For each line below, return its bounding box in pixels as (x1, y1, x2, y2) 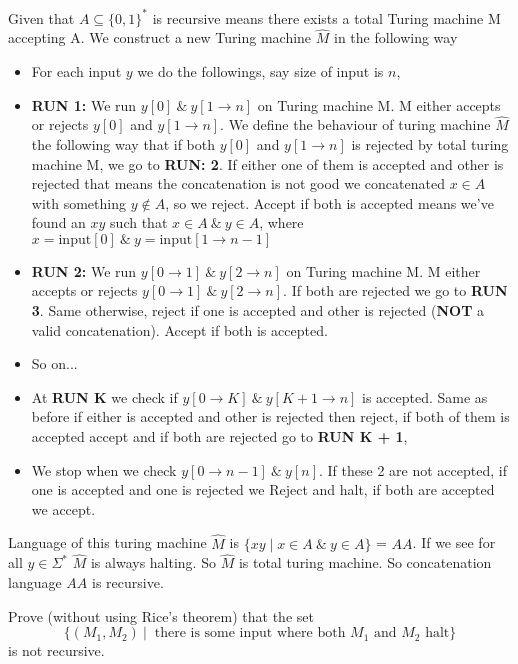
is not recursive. (8, 640, 105, 661)
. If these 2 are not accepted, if (319, 459, 507, 480)
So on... (31, 353, 78, 374)
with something (31, 192, 126, 213)
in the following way (334, 27, 458, 48)
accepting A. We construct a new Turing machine (8, 27, 312, 48)
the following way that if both (31, 133, 215, 154)
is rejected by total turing (351, 133, 509, 154)
